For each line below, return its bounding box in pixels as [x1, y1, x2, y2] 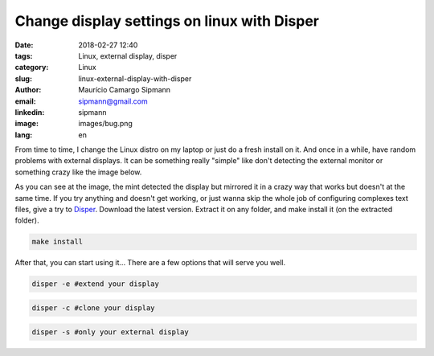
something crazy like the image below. [14, 167, 142, 177]
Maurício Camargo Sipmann [78, 85, 171, 95]
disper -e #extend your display [31, 280, 160, 288]
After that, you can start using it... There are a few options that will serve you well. [14, 258, 285, 268]
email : [14, 96, 36, 106]
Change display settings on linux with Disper [14, 12, 319, 30]
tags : [14, 51, 33, 60]
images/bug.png [78, 119, 133, 129]
